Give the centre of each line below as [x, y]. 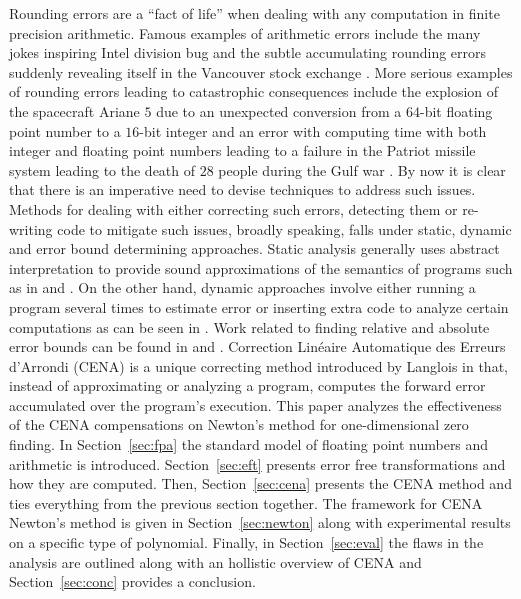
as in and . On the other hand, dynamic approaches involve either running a [242, 287]
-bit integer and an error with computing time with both [313, 130]
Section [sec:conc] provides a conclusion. [132, 581]
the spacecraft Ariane [74, 110]
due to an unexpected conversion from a [279, 110]
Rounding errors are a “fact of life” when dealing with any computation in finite [254, 13]
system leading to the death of [102, 169]
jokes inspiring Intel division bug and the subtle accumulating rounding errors [248, 52]
